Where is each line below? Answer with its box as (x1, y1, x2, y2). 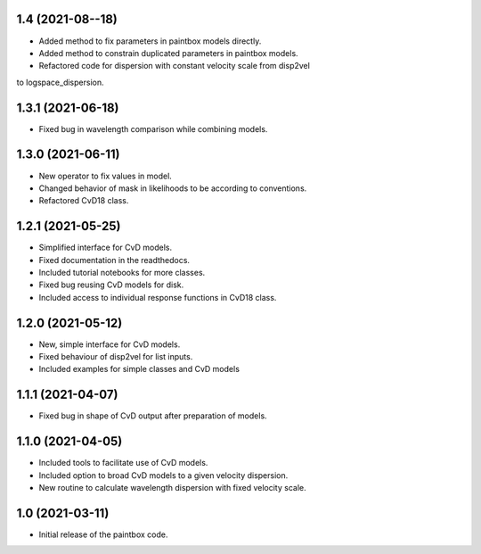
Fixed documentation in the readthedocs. (38, 254, 191, 265)
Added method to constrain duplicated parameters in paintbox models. (38, 47, 298, 58)
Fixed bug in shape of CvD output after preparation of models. (38, 410, 267, 421)
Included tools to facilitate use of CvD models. (38, 458, 208, 468)
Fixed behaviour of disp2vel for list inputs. (38, 351, 193, 362)
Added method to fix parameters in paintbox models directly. (38, 36, 262, 46)
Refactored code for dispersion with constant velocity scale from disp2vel (38, 61, 311, 71)
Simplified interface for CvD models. (38, 242, 173, 253)
